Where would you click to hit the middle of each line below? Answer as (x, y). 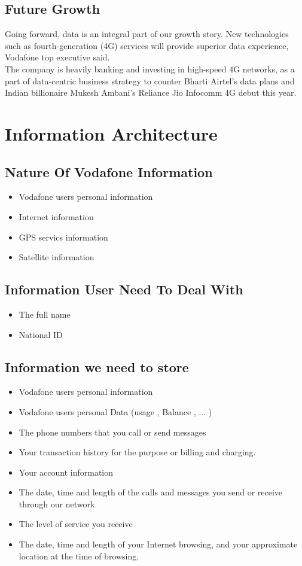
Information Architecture (111, 133)
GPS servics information (63, 237)
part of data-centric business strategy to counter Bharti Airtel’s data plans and (150, 80)
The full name (45, 314)
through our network (57, 503)
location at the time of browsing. (79, 556)
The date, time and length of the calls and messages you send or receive (151, 492)
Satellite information (57, 257)
